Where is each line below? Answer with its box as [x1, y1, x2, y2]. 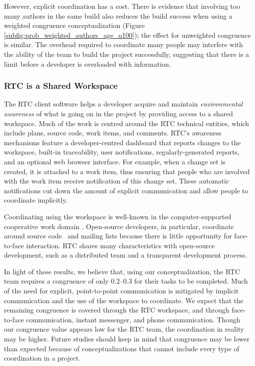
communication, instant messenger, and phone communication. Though [26, 314, 240, 324]
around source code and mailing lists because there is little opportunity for [4, 231, 232, 241]
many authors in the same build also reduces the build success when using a [4, 10, 232, 21]
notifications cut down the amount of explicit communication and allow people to [4, 185, 249, 195]
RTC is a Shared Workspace [4, 79, 118, 92]
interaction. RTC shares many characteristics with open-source [26, 240, 215, 250]
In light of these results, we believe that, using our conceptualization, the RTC [4, 266, 240, 276]
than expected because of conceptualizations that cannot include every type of [4, 343, 239, 353]
